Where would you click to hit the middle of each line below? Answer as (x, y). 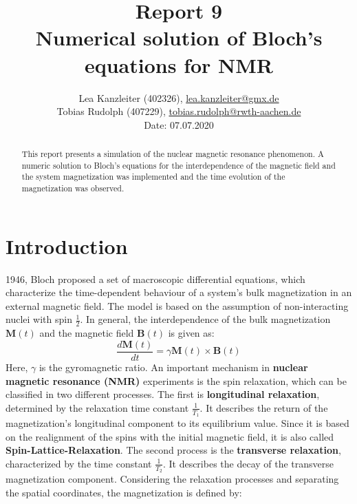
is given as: (191, 333)
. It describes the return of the (264, 407)
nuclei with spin (39, 319)
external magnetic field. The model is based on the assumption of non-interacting (177, 305)
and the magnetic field (87, 333)
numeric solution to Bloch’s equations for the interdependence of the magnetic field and (178, 165)
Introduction (67, 245)
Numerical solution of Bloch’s (179, 38)
